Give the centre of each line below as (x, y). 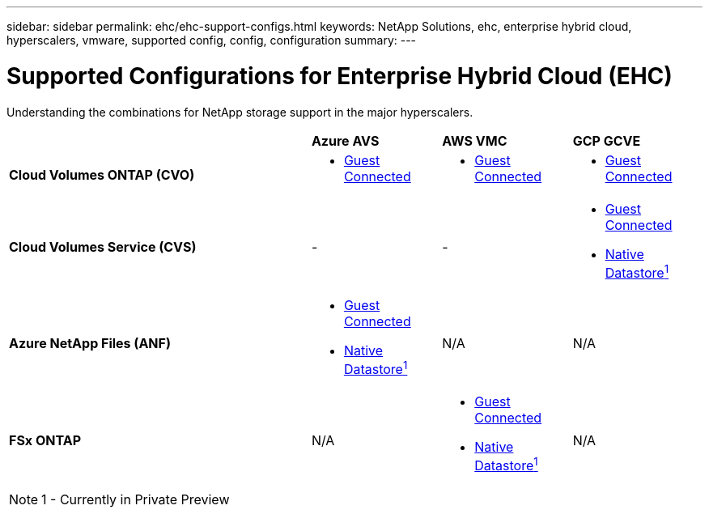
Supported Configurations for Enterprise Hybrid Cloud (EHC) (340, 76)
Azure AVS (345, 140)
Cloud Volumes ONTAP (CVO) (102, 174)
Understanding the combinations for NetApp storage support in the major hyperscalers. (240, 112)
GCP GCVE (607, 140)
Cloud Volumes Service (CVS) (103, 247)
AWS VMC (475, 140)
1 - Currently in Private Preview (136, 500)
